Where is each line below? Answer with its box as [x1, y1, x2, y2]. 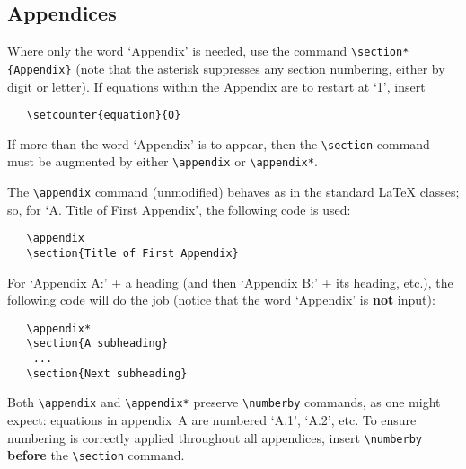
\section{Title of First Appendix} [26, 246, 239, 260]
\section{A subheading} [26, 337, 168, 350]
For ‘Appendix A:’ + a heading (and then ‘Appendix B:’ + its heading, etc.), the [7, 272, 453, 291]
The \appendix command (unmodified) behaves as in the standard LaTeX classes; [7, 182, 460, 201]
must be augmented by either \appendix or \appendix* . [7, 152, 318, 171]
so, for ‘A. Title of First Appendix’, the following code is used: [7, 199, 351, 218]
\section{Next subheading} [26, 367, 188, 380]
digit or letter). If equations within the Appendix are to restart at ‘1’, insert [7, 76, 426, 95]
